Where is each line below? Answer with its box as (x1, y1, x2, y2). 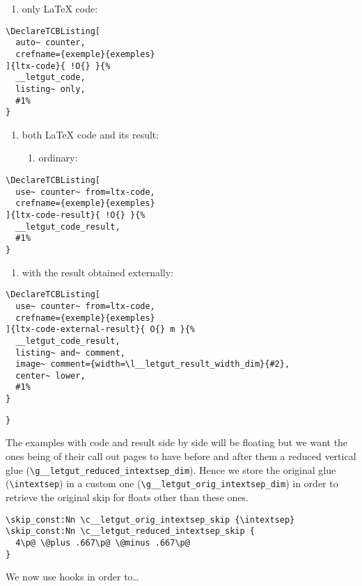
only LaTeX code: (22, 1, 98, 15)
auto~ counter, (15, 38, 86, 48)
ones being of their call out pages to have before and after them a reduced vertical (6, 449, 356, 464)
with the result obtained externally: (22, 264, 173, 279)
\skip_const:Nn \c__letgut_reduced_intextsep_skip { (6, 526, 255, 537)
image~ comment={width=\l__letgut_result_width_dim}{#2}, (15, 359, 290, 370)
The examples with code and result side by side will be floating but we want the (6, 435, 348, 450)
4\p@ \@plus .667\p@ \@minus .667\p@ (15, 537, 190, 548)
